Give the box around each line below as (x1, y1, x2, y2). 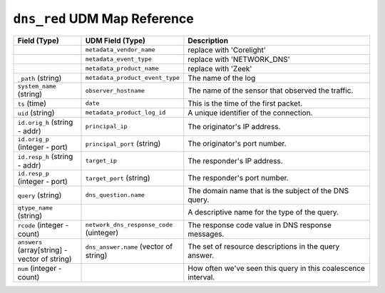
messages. (188, 229, 225, 239)
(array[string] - (17, 245, 68, 255)
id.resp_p (17, 170, 50, 178)
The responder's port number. (188, 173, 289, 183)
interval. (188, 272, 215, 282)
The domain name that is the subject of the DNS (188, 185, 349, 195)
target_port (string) (85, 173, 150, 183)
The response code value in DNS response (188, 220, 332, 230)
